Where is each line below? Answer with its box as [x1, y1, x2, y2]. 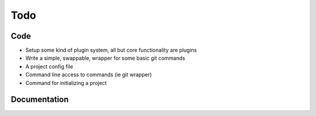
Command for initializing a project [25, 79, 107, 86]
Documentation [11, 94, 69, 105]
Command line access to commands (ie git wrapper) [25, 71, 152, 79]
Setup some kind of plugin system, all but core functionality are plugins [25, 47, 197, 54]
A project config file [25, 63, 73, 70]
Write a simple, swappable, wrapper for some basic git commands [25, 54, 186, 62]
